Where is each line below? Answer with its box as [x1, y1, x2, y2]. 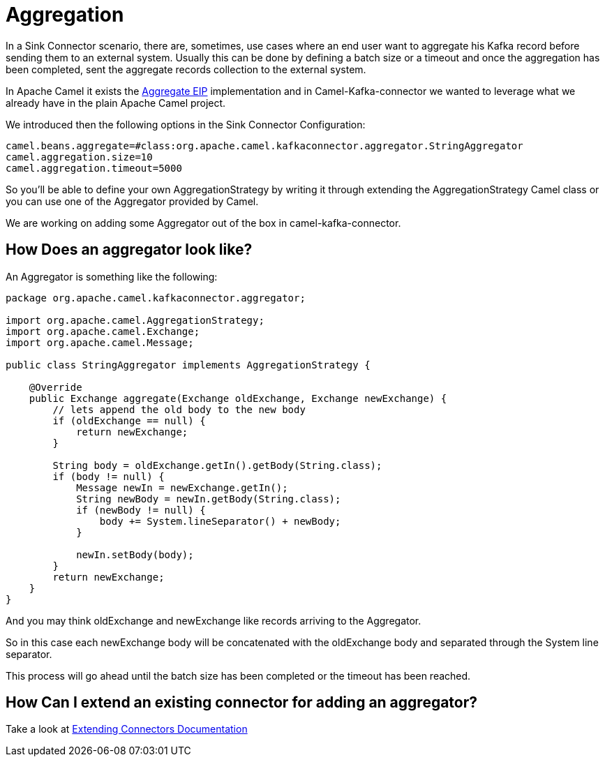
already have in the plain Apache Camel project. [6, 96, 226, 109]
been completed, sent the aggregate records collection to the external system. [6, 63, 366, 75]
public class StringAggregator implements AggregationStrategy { [6, 359, 371, 371]
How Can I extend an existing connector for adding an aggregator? [6, 694, 478, 712]
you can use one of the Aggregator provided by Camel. [6, 195, 259, 207]
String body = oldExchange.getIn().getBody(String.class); [52, 459, 382, 471]
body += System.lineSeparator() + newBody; [99, 515, 341, 527]
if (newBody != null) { [76, 504, 206, 516]
